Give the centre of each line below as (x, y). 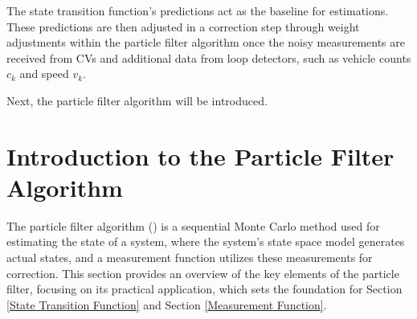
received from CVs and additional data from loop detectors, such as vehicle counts (209, 57)
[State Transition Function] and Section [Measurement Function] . (167, 304)
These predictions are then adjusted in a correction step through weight (183, 26)
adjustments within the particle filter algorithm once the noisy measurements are (206, 42)
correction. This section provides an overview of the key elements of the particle (203, 273)
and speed (44, 74)
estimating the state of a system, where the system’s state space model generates (206, 241)
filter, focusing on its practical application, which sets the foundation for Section (204, 289)
